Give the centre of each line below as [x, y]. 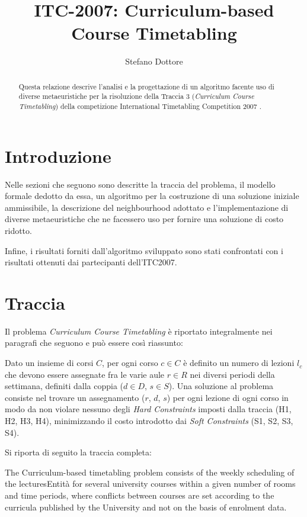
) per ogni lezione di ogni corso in [228, 397]
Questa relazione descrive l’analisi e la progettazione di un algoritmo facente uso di [146, 86]
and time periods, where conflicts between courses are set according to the [140, 495]
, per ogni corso [130, 363]
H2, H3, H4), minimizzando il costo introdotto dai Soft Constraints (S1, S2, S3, [149, 421]
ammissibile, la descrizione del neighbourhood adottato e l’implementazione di [147, 207]
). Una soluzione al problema [221, 386]
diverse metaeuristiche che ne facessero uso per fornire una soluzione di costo [144, 219]
